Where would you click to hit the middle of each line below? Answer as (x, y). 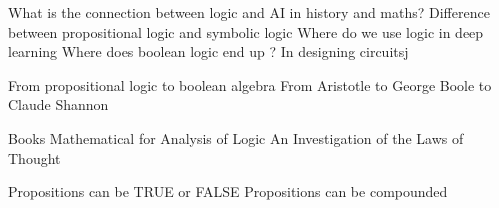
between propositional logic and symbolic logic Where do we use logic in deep (246, 31)
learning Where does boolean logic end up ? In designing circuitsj (208, 51)
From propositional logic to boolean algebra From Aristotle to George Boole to (250, 84)
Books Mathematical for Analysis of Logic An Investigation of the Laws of (236, 137)
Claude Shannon (58, 104)
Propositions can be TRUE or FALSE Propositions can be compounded (228, 191)
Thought (34, 157)
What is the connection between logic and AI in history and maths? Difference (249, 12)
